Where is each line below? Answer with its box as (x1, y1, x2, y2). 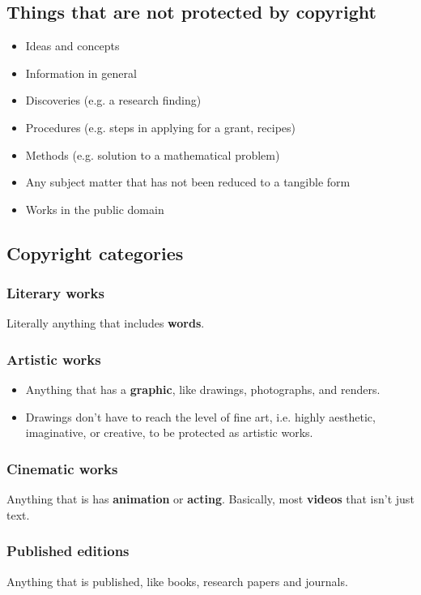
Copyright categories (6, 240, 184, 265)
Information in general (25, 64, 137, 81)
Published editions (6, 541, 130, 561)
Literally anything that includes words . (6, 315, 205, 332)
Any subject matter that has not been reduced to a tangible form (25, 173, 351, 190)
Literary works (6, 283, 104, 303)
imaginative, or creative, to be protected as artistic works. (25, 424, 313, 441)
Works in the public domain (25, 200, 164, 217)
